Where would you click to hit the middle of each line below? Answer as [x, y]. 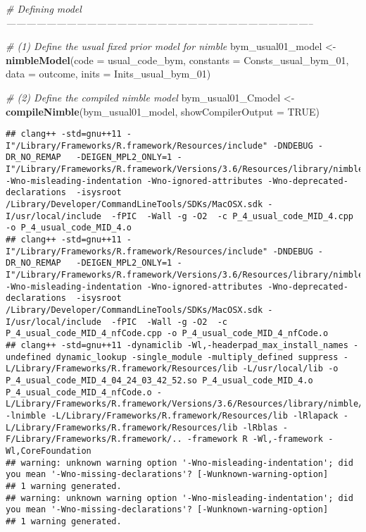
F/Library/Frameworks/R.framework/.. [94, 439]
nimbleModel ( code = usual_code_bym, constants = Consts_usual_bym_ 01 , [177, 60]
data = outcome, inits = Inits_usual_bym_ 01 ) [108, 74]
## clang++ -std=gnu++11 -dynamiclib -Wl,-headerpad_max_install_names [177, 345]
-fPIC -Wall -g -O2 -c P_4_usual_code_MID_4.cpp [232, 216]
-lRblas [260, 427]
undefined [29, 357]
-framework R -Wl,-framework [255, 439]
